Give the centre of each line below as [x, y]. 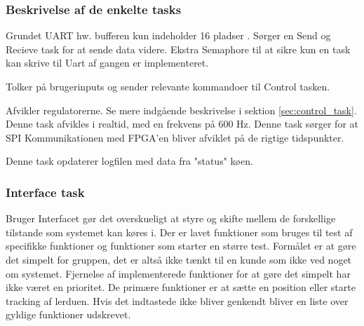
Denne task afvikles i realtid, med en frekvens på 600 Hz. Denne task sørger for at [182, 124]
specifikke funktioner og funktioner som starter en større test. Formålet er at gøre [181, 246]
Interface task [45, 192]
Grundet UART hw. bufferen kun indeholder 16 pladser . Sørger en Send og [168, 35]
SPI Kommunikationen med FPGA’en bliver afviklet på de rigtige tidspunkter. [175, 137]
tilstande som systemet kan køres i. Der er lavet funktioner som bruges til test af [179, 232]
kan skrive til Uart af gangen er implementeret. [107, 63]
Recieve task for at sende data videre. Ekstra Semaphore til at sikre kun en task [178, 49]
